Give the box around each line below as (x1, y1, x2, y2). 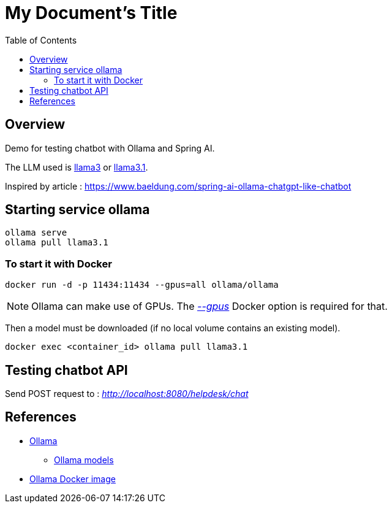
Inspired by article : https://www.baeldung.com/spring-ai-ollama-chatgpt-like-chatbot (5, 180, 352, 191)
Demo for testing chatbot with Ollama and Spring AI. (5, 142, 215, 153)
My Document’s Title (5, 2, 178, 23)
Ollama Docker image (29, 473, 116, 484)
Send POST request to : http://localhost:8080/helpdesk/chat (5, 388, 249, 399)
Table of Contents (5, 34, 77, 45)
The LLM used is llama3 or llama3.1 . (5, 161, 148, 172)
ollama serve (5, 228, 67, 238)
